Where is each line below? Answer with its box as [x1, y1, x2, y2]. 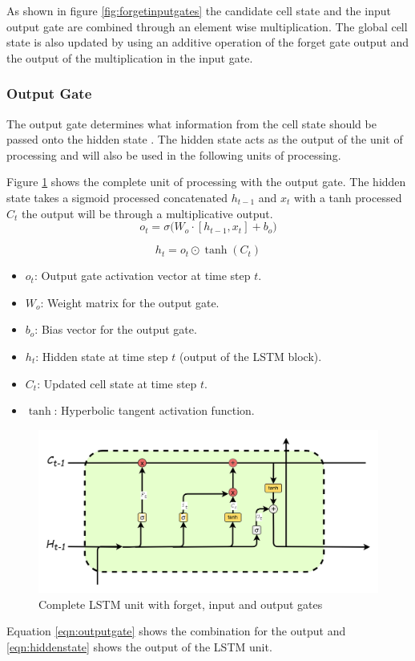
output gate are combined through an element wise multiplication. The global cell [6, 18, 408, 34]
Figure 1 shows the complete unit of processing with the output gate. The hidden [6, 173, 406, 190]
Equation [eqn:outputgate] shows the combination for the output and [6, 622, 346, 639]
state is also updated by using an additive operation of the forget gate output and [6, 34, 409, 51]
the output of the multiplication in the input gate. [6, 49, 253, 66]
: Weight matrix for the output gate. [40, 294, 220, 310]
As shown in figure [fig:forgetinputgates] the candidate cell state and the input [6, 2, 391, 18]
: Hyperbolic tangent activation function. [54, 402, 255, 419]
